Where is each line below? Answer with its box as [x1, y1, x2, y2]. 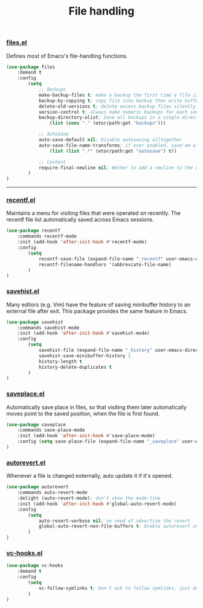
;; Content [38, 159, 66, 165]
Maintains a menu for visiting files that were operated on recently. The [6, 210, 181, 217]
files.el [6, 38, 27, 47]
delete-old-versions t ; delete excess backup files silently [38, 103, 196, 110]
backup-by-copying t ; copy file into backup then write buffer [38, 97, 201, 104]
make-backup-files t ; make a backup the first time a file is [38, 92, 199, 98]
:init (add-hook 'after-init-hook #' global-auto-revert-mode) [17, 501, 177, 507]
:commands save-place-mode [17, 427, 85, 434]
